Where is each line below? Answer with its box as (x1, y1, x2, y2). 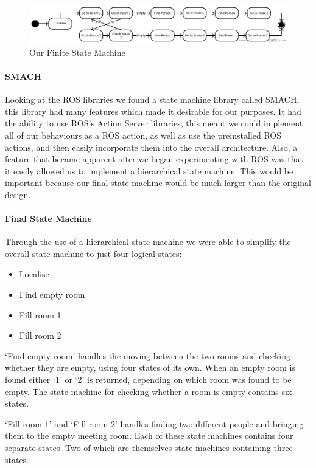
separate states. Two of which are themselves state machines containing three (5, 441, 293, 454)
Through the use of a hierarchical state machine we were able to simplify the (5, 235, 291, 248)
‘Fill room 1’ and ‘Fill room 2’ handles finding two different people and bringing (5, 417, 304, 430)
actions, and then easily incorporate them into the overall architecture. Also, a (5, 140, 298, 153)
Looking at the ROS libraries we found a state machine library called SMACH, (5, 93, 300, 106)
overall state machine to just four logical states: (5, 247, 182, 260)
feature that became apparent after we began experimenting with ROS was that (5, 153, 304, 165)
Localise (19, 267, 49, 280)
